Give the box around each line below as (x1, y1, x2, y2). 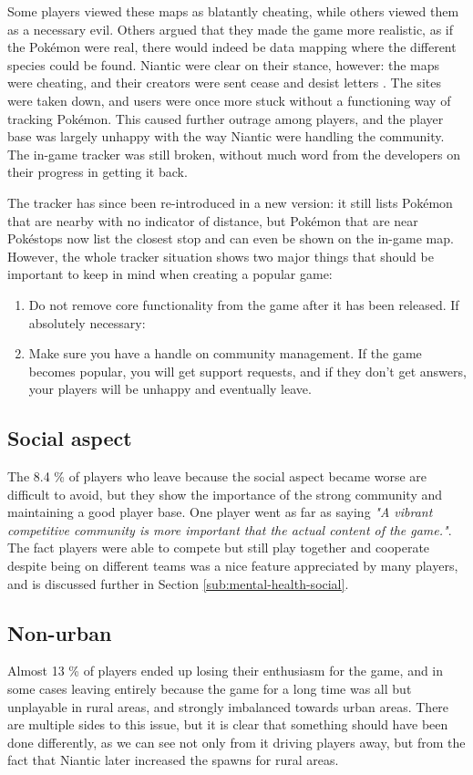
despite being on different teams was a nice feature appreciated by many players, (7, 556, 458, 575)
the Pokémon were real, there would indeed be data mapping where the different (7, 37, 457, 57)
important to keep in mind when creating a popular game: (7, 264, 333, 284)
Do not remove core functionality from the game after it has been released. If (28, 294, 459, 314)
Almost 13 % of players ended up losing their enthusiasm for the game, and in (7, 661, 444, 680)
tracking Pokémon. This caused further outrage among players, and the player (7, 108, 444, 128)
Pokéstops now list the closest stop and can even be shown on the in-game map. (7, 229, 454, 248)
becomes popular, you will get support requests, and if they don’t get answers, (28, 361, 467, 380)
